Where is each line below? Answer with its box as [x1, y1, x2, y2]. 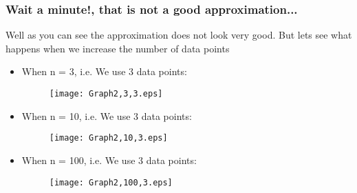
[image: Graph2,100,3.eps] [49, 177, 173, 187]
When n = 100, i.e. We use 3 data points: [21, 152, 197, 167]
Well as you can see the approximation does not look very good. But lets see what [6, 28, 352, 42]
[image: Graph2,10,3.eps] [49, 133, 168, 143]
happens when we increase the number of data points [6, 41, 230, 55]
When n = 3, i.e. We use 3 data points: [21, 64, 187, 79]
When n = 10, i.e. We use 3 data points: [21, 108, 192, 123]
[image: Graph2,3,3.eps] [49, 89, 163, 99]
